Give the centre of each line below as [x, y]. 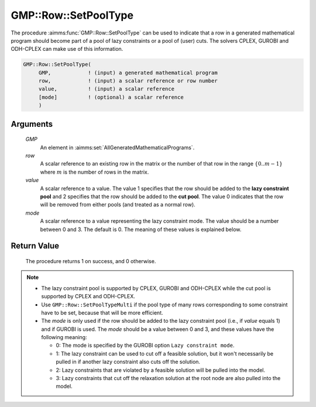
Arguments [32, 124]
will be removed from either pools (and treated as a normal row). [118, 205]
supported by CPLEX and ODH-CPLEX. [88, 296]
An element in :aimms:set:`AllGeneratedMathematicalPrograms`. [117, 147]
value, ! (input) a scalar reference [107, 89]
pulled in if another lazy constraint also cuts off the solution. [128, 362]
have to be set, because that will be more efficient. [102, 312]
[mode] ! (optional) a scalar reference [111, 97]
